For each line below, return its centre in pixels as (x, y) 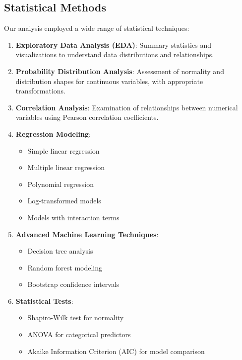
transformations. (40, 91)
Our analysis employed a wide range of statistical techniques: (97, 28)
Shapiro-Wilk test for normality (76, 317)
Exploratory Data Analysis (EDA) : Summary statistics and (113, 45)
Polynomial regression (61, 184)
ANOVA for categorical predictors (79, 334)
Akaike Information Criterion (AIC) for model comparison (116, 351)
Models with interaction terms (73, 217)
